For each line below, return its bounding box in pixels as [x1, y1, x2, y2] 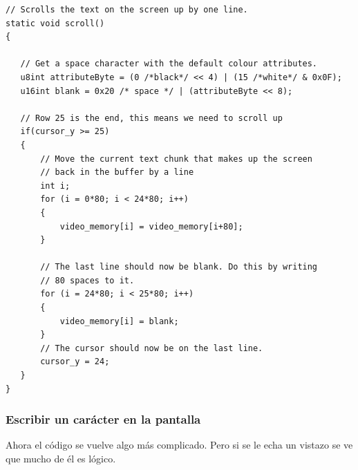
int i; [40, 180, 70, 191]
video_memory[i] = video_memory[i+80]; [59, 221, 243, 232]
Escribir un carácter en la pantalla [6, 411, 201, 428]
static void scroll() [6, 18, 105, 28]
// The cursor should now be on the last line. [40, 343, 263, 353]
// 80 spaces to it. [40, 275, 135, 285]
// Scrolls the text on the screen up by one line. [6, 5, 248, 15]
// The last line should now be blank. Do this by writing [40, 262, 318, 272]
